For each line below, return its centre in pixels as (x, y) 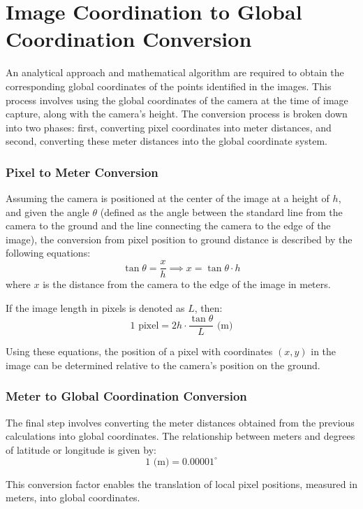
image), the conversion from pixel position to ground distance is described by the (179, 239)
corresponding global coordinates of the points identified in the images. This (169, 86)
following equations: (48, 253)
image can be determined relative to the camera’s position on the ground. (163, 365)
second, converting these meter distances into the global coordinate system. (166, 141)
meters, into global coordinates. (73, 497)
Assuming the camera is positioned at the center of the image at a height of (168, 198)
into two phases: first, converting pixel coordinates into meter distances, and (169, 127)
